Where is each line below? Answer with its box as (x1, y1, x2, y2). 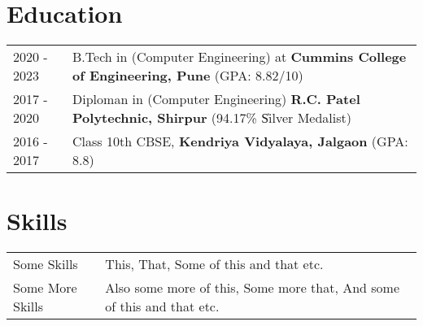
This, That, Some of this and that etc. (105, 254, 324, 274)
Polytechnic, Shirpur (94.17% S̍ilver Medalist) (72, 108, 351, 128)
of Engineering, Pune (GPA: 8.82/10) (72, 66, 303, 85)
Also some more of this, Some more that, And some (105, 278, 400, 298)
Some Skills (13, 254, 78, 274)
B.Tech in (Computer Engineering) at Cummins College (72, 47, 407, 67)
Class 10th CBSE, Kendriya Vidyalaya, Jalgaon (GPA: (72, 132, 408, 151)
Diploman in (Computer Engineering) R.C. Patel (72, 89, 360, 109)
